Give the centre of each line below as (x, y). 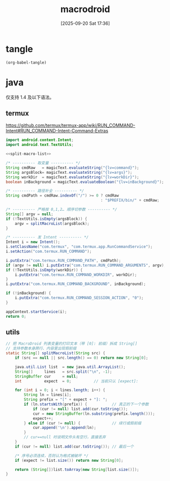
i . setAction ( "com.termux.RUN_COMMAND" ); (49, 252)
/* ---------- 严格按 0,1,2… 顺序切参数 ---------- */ (62, 210)
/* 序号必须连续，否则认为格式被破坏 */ (52, 456)
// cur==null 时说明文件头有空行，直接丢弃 (65, 437)
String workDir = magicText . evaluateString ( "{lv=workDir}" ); (72, 177)
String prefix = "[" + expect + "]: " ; (66, 400)
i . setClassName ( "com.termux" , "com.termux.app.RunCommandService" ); (79, 247)
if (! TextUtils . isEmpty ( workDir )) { (44, 270)
